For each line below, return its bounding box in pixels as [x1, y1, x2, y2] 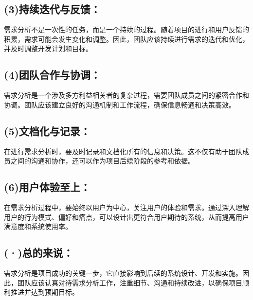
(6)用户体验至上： [4, 179, 90, 194]
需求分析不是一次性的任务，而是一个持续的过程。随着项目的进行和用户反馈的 [4, 24, 249, 35]
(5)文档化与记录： [4, 123, 90, 138]
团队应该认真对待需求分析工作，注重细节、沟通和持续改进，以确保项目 [17, 277, 242, 287]
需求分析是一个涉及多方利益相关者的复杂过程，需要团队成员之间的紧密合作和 [4, 90, 249, 100]
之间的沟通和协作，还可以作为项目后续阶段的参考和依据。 [10, 156, 195, 166]
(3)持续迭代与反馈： [4, 1, 101, 17]
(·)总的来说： [4, 245, 73, 260]
